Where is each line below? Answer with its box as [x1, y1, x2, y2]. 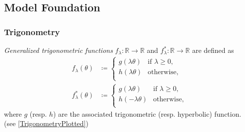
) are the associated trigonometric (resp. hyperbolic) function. [53, 108, 242, 119]
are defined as [192, 45, 234, 55]
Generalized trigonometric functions [4, 45, 113, 55]
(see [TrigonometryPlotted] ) [4, 118, 88, 129]
